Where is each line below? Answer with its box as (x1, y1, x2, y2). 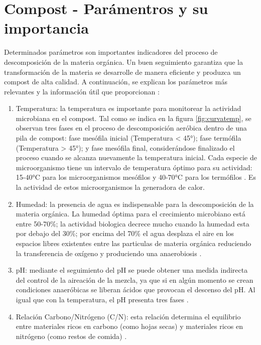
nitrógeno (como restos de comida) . (16, 330, 127, 341)
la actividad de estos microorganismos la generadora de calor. (16, 182, 205, 192)
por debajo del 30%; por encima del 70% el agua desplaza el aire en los (16, 228, 234, 239)
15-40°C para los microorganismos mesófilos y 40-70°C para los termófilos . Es (16, 172, 256, 182)
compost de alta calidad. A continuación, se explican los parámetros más (4, 76, 227, 87)
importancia (4, 18, 89, 38)
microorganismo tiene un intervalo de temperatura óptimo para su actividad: (16, 162, 252, 172)
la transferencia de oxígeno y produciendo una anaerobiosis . (16, 248, 202, 258)
